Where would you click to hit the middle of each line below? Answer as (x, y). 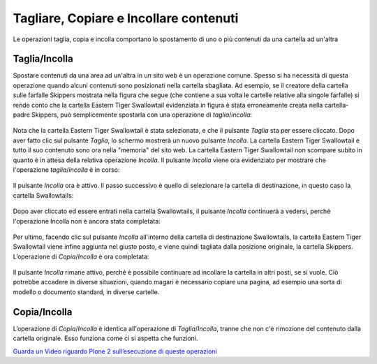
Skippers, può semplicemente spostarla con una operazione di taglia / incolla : (142, 115)
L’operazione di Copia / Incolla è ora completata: (81, 256)
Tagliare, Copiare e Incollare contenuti (126, 18)
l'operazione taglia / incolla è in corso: (66, 169)
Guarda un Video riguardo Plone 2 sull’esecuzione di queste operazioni (115, 351)
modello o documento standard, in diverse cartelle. (86, 292)
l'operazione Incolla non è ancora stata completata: (87, 221)
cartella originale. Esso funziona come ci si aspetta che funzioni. (105, 338)
